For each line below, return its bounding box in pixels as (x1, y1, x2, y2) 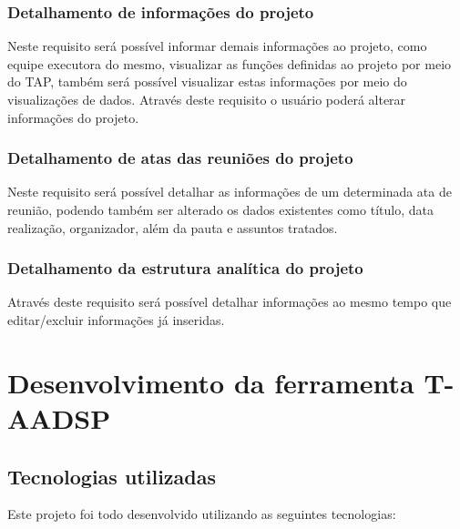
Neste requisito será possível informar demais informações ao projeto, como (7, 36, 427, 56)
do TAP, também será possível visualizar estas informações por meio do (7, 72, 407, 91)
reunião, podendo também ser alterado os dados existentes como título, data (7, 200, 434, 219)
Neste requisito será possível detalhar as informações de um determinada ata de (7, 182, 452, 201)
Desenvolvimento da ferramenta (7, 363, 414, 401)
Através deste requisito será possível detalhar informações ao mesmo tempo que (7, 292, 452, 311)
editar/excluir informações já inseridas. (7, 310, 225, 329)
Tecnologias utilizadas (7, 462, 217, 490)
